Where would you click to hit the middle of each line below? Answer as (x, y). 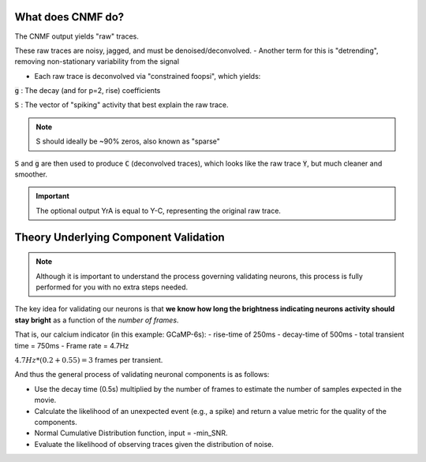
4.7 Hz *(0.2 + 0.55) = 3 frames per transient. (89, 360)
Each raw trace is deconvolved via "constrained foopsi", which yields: (148, 76)
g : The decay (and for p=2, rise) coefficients (88, 91)
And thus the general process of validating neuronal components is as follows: (142, 374)
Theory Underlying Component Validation (120, 237)
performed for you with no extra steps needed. (112, 287)
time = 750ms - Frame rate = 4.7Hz (72, 345)
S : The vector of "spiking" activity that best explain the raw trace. (121, 105)
